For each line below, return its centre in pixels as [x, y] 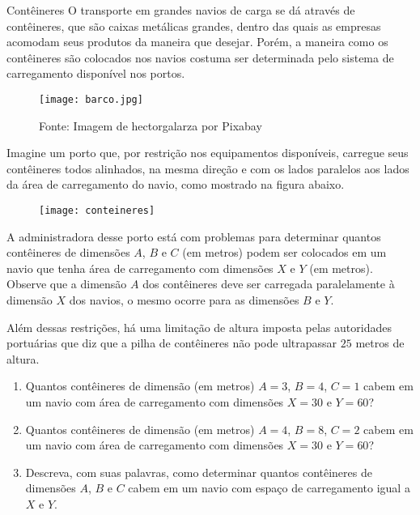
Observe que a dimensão [67, 284]
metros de [380, 343]
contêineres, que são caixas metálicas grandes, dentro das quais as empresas [194, 26]
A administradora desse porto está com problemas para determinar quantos [194, 236]
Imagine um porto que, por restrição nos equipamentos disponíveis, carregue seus [208, 153]
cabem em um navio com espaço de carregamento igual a [269, 488]
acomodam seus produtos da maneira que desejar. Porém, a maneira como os [197, 42]
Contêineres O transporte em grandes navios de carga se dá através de [181, 10]
